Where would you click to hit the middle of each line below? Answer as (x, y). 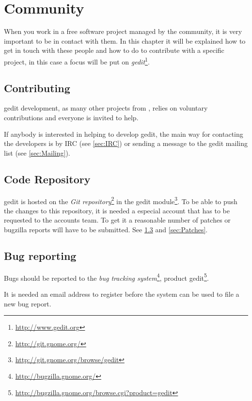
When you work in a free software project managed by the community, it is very (123, 31)
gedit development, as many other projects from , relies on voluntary (106, 108)
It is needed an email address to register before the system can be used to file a (122, 294)
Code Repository (47, 179)
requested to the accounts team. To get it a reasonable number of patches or (117, 220)
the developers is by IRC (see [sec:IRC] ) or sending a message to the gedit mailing (126, 143)
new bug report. (28, 303)
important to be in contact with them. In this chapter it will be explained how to (125, 40)
